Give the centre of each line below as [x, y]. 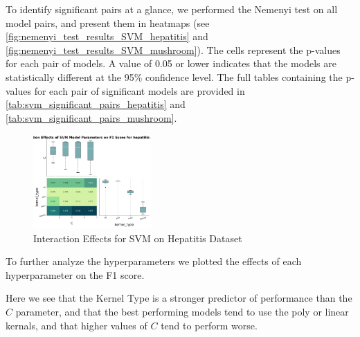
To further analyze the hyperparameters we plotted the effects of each [154, 261]
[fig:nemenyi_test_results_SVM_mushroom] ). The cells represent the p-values [173, 49]
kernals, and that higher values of [76, 325]
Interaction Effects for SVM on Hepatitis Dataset [138, 238]
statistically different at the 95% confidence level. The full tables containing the [174, 76]
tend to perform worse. [209, 325]
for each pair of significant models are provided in [139, 90]
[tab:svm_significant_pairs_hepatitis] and [96, 104]
